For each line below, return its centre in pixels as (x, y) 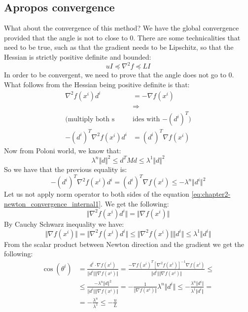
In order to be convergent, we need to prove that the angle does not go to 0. (119, 75)
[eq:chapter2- (211, 194)
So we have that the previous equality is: (66, 169)
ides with (146, 120)
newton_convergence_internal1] (53, 203)
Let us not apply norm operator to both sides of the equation (97, 194)
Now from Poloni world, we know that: (63, 150)
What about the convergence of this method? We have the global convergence (122, 28)
